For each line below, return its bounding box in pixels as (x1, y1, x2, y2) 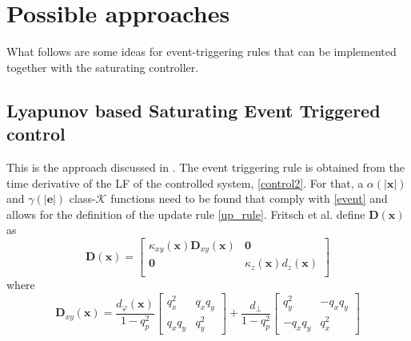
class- (69, 190, 96, 207)
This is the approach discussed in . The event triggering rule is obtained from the (6, 158, 405, 175)
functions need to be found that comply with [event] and (110, 190, 388, 207)
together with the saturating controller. (6, 58, 199, 75)
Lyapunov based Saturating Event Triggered (6, 97, 381, 122)
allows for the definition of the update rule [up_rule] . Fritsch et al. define (6, 205, 365, 222)
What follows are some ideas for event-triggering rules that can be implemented (6, 43, 397, 60)
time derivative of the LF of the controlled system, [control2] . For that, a (6, 174, 364, 191)
